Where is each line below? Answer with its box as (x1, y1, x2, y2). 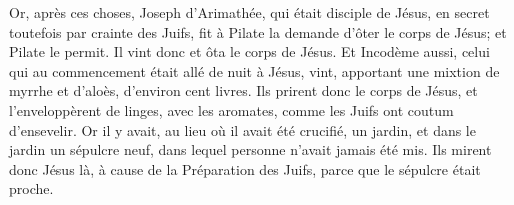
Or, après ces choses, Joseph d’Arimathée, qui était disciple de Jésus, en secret (9, 2, 490, 22)
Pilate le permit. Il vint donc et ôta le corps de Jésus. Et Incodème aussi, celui (9, 41, 490, 62)
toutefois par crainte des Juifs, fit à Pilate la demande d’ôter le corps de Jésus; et (9, 21, 507, 42)
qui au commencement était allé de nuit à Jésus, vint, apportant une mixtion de (9, 60, 500, 81)
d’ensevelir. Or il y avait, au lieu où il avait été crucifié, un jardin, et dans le (9, 119, 476, 140)
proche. (9, 178, 54, 199)
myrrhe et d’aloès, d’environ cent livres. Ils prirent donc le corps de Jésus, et (9, 80, 478, 101)
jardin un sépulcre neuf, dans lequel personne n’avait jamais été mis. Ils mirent (9, 139, 492, 160)
